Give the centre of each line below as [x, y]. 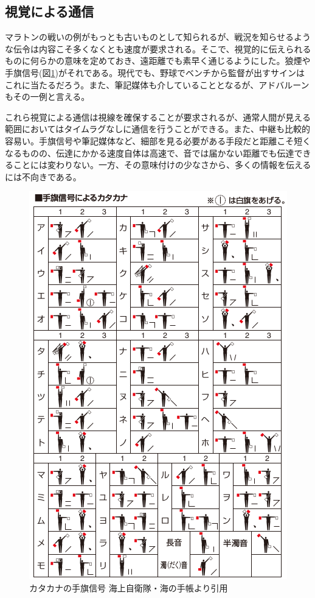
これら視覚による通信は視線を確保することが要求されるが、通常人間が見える [158, 117]
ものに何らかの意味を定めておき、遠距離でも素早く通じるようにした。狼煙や [158, 61]
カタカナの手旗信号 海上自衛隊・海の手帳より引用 [129, 587]
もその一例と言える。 [47, 97]
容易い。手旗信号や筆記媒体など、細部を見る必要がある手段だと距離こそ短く [158, 140]
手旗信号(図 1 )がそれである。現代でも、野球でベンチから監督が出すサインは [155, 72]
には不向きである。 [43, 176]
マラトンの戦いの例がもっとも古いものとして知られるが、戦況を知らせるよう [158, 37]
